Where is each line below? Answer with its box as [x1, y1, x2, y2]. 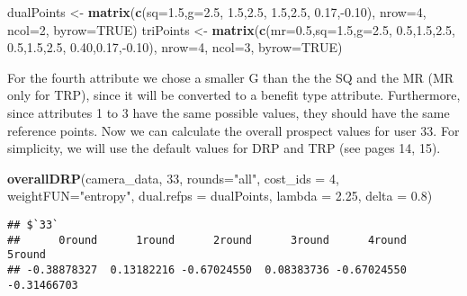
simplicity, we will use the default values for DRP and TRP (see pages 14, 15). [7, 139, 441, 157]
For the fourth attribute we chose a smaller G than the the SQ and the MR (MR [7, 67, 454, 86]
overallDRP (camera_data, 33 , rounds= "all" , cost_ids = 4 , [7, 168, 339, 187]
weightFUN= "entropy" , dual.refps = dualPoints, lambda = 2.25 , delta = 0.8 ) [7, 186, 433, 205]
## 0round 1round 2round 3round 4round [7, 233, 407, 247]
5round [7, 248, 46, 262]
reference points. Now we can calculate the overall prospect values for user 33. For [7, 121, 460, 139]
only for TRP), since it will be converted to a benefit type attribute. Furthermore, [7, 85, 461, 104]
